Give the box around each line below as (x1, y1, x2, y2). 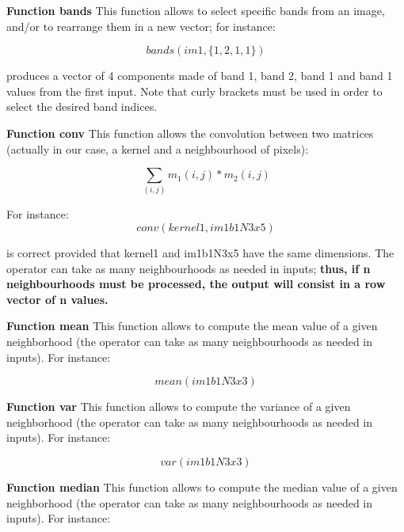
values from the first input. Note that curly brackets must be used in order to (6, 82, 383, 99)
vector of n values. (6, 291, 109, 307)
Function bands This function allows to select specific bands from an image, (6, 2, 385, 18)
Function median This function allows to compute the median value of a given (6, 479, 398, 496)
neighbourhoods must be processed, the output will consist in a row (6, 275, 386, 292)
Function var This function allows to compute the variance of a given (6, 398, 351, 415)
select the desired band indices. (6, 98, 158, 115)
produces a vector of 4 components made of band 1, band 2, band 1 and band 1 (6, 67, 393, 84)
